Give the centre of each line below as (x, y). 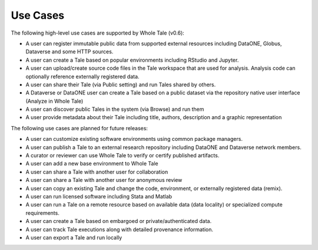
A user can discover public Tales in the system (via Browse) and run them (115, 109)
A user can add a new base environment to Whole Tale (92, 164)
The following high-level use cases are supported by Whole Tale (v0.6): (98, 33)
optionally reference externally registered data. (82, 76)
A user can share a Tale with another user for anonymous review (104, 180)
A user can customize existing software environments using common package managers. (134, 139)
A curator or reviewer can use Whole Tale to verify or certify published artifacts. (122, 156)
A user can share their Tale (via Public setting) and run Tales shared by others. (121, 85)
